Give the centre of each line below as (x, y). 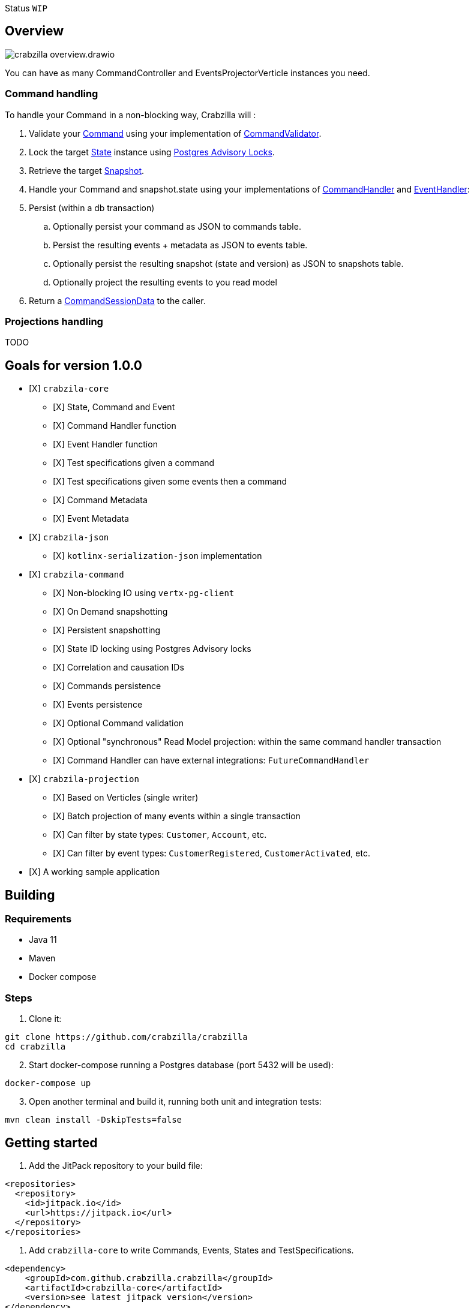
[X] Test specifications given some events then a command (170, 482)
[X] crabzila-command (76, 575)
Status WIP (26, 8)
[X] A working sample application (94, 872)
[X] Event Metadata (91, 519)
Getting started (51, 1142)
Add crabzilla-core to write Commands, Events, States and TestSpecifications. (191, 1250)
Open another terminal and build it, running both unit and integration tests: (175, 1102)
